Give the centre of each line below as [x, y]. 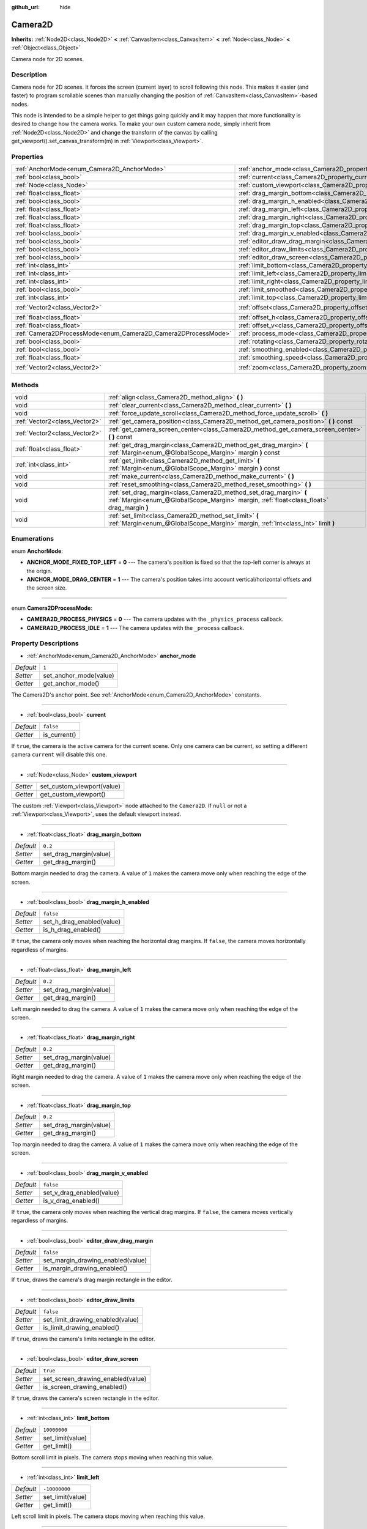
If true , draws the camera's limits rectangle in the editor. [83, 1339]
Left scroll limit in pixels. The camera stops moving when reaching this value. [108, 1516]
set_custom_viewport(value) [80, 787]
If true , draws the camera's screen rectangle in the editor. [85, 1398]
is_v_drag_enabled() [72, 1201]
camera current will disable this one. [59, 755]
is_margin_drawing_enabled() [85, 1268]
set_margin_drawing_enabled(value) [95, 1261]
